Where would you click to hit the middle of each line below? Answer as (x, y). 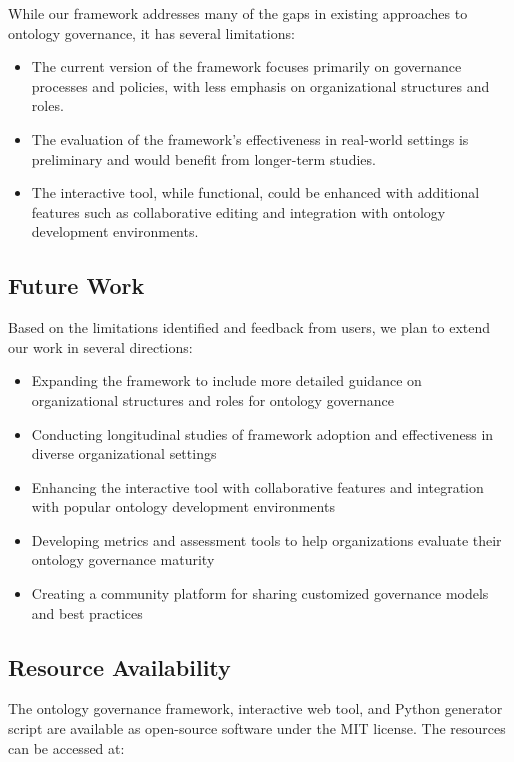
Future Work (76, 285)
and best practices (87, 612)
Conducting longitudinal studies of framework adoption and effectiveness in (262, 433)
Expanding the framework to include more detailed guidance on (226, 380)
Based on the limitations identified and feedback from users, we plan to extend (249, 327)
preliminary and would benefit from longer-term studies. (203, 158)
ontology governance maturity (123, 559)
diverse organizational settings (124, 453)
